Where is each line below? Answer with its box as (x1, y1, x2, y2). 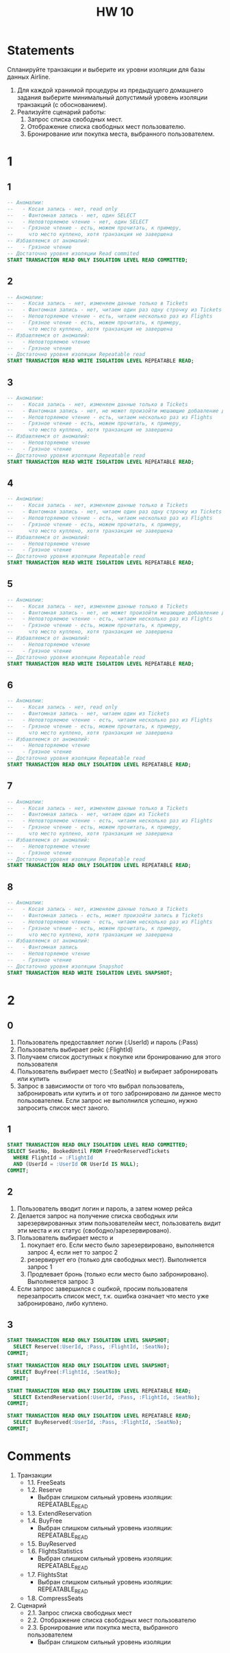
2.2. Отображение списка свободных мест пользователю (27, 1616, 196, 1624)
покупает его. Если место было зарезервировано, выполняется (27, 1241, 214, 1249)
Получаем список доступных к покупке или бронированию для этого (16, 1052, 221, 1060)
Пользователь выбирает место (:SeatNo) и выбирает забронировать (16, 1067, 218, 1075)
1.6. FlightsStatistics (27, 1547, 84, 1556)
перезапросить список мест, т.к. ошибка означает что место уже (16, 1292, 209, 1300)
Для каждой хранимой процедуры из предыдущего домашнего (16, 86, 204, 94)
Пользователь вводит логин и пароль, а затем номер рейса (16, 1204, 193, 1213)
